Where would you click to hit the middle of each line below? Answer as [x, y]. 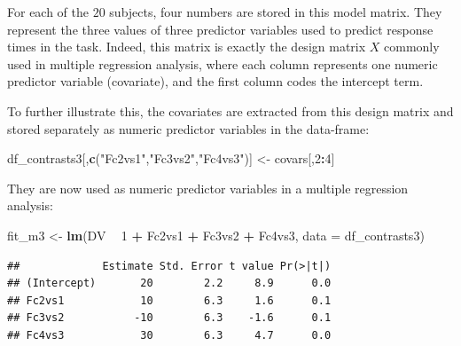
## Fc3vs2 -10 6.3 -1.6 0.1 [169, 318]
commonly [412, 47]
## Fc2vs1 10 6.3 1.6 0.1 [169, 300]
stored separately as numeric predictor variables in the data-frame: [188, 128]
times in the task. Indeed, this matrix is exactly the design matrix [187, 47]
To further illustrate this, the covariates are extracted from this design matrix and [230, 110]
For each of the [48, 12]
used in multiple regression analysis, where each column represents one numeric [223, 63]
